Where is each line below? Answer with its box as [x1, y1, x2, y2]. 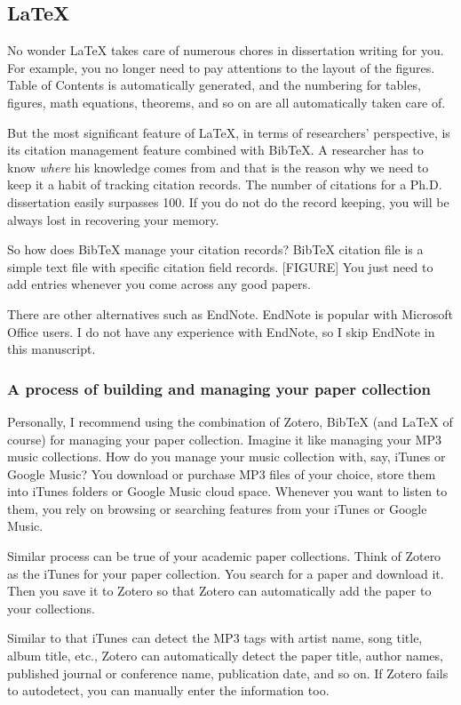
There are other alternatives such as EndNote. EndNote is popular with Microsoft [7, 304, 453, 323]
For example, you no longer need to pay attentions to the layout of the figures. [7, 58, 435, 76]
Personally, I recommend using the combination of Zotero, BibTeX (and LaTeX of [7, 412, 453, 430]
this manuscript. [7, 340, 96, 358]
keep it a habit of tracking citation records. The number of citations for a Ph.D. [7, 175, 442, 194]
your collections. [7, 598, 95, 617]
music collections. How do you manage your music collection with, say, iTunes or [7, 447, 446, 466]
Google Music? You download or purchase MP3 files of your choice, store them [7, 464, 436, 483]
